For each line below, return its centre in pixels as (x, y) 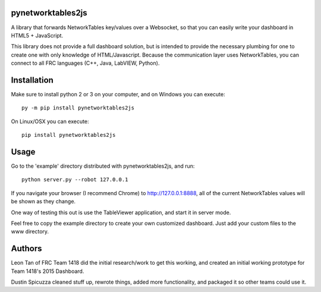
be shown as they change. (43, 202)
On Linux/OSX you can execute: (50, 121)
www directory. (30, 231)
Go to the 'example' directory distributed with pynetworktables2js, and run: (103, 166)
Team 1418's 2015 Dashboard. (48, 271)
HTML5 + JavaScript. (37, 35)
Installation (32, 80)
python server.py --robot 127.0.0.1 (75, 180)
